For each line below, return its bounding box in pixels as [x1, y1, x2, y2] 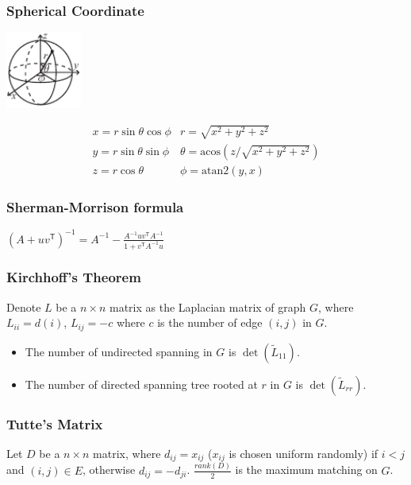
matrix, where [93, 445, 161, 462]
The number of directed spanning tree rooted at [25, 375, 258, 392]
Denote [6, 298, 41, 315]
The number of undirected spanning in [25, 343, 213, 359]
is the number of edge [157, 314, 263, 331]
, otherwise [83, 461, 136, 478]
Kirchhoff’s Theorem [6, 267, 141, 287]
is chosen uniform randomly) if [229, 445, 378, 462]
